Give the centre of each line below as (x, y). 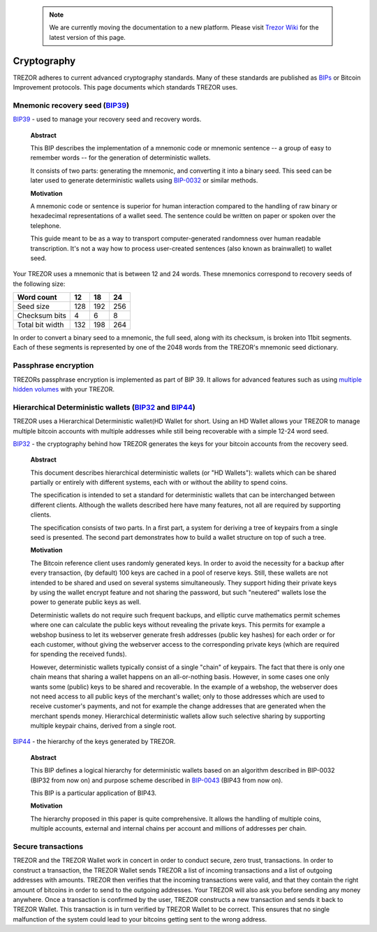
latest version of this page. (87, 37)
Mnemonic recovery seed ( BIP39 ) (71, 105)
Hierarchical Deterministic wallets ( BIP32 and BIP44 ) (104, 407)
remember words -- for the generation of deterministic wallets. (120, 158)
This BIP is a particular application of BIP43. (94, 793)
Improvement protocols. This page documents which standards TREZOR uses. (125, 87)
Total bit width (40, 325)
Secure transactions (48, 846)
